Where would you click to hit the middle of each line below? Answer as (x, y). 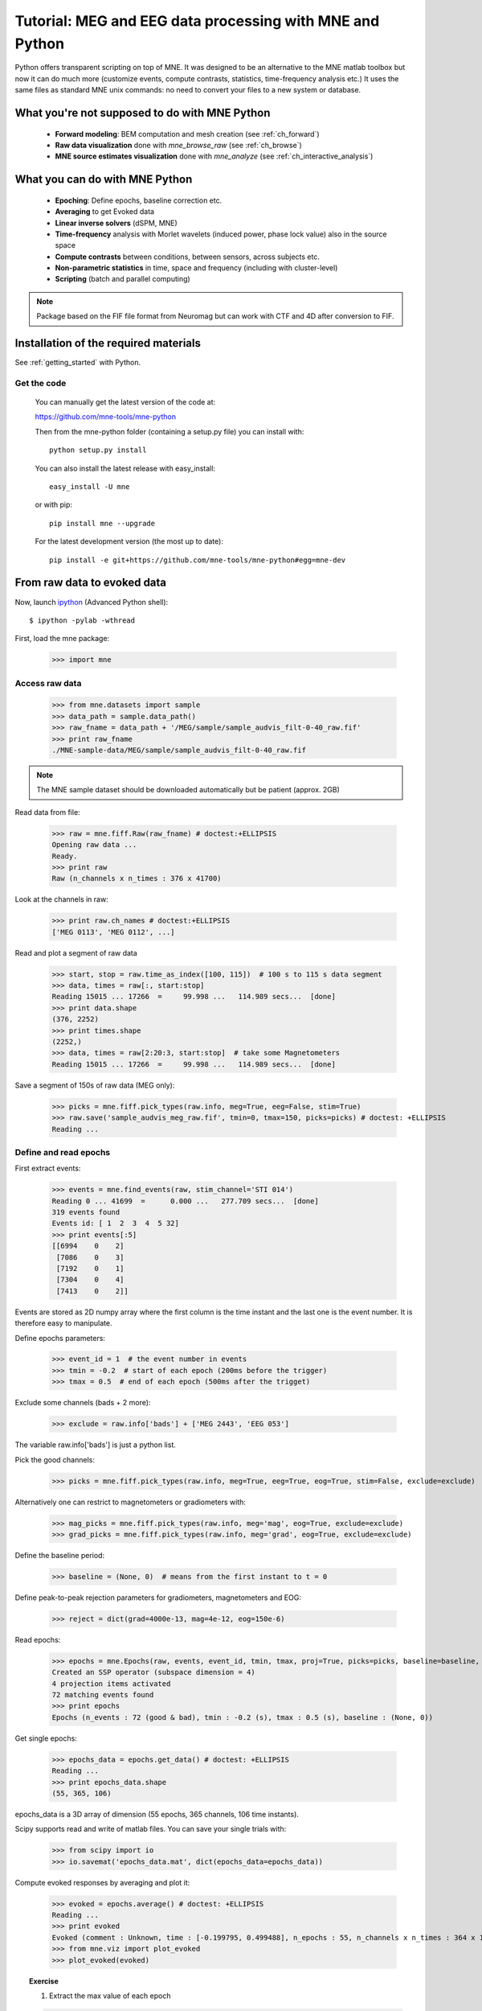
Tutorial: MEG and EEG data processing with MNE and (197, 21)
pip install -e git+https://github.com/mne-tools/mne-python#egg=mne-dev (198, 560)
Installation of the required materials (108, 343)
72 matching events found (103, 1695)
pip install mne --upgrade (102, 523)
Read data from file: (47, 812)
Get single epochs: (46, 1738)
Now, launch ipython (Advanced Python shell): (92, 602)
